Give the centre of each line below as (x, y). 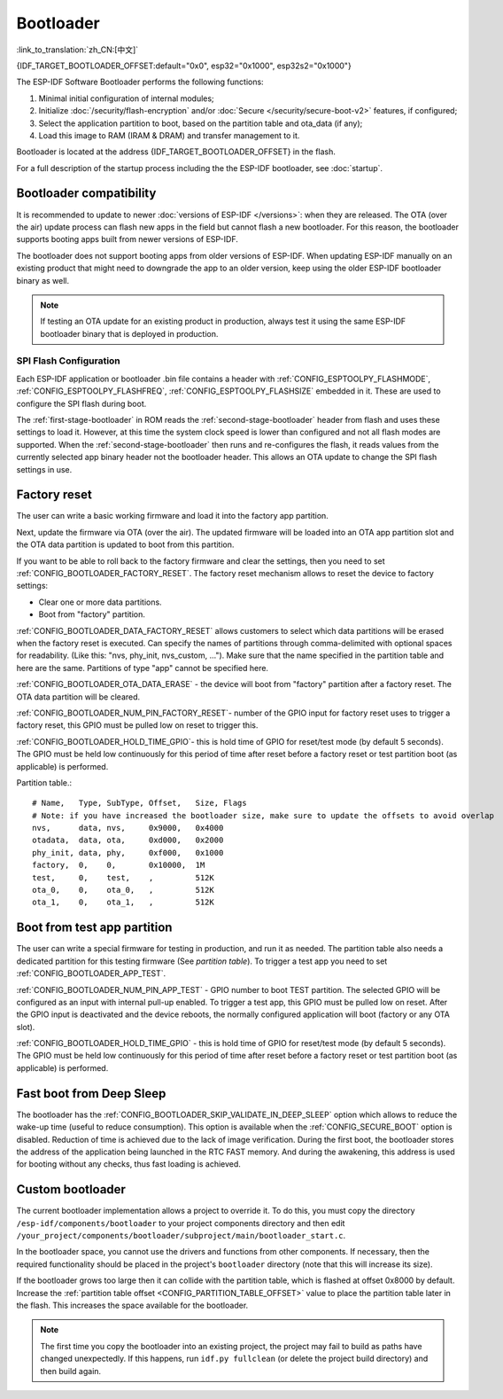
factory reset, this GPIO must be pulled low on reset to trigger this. (137, 725)
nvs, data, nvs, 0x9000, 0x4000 (128, 828)
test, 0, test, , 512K (123, 877)
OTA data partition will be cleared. (78, 697)
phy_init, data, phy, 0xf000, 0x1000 (128, 852)
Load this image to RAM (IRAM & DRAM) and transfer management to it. (169, 135)
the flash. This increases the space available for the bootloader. (132, 1305)
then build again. (71, 1371)
